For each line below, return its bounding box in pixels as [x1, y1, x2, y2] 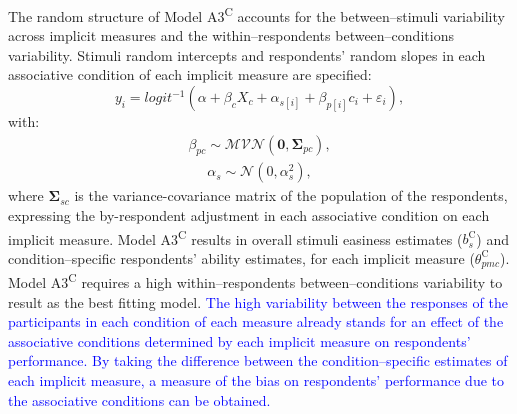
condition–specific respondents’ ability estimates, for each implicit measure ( [8, 247, 475, 268]
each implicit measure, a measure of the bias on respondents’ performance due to [8, 370, 504, 390]
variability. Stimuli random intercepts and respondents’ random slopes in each [8, 44, 486, 65]
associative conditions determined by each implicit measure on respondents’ [8, 330, 471, 351]
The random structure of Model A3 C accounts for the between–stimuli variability [8, 3, 505, 26]
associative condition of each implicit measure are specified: [8, 64, 372, 85]
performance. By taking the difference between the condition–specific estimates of [8, 350, 508, 371]
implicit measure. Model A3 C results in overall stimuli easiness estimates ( [8, 225, 463, 249]
